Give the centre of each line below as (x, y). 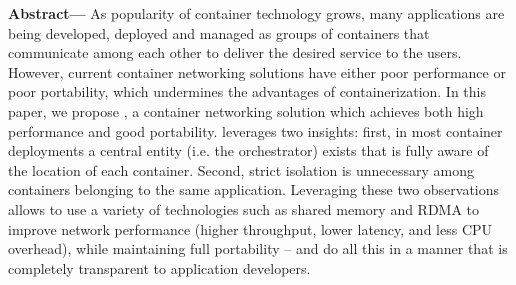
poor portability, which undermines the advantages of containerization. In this (247, 91)
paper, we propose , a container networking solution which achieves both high (246, 110)
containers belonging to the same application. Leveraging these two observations (254, 189)
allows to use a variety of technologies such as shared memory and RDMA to (244, 208)
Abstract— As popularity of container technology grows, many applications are (256, 13)
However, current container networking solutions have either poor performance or (257, 71)
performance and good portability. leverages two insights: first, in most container (255, 130)
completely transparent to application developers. (159, 267)
